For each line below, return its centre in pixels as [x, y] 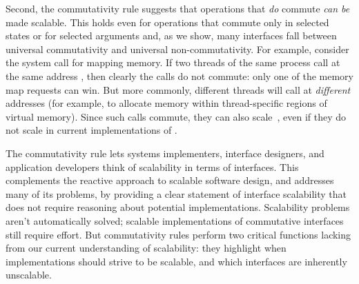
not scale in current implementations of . [91, 130]
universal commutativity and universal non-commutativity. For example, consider [177, 49]
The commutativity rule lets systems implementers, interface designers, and [165, 153]
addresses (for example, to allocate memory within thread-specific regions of [166, 103]
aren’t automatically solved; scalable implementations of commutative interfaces [175, 220]
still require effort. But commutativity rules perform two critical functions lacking [178, 234]
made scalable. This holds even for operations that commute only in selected [167, 22]
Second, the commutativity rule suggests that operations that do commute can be [178, 8]
